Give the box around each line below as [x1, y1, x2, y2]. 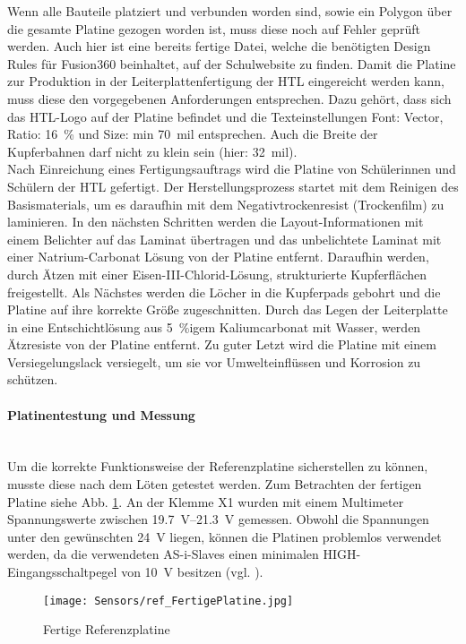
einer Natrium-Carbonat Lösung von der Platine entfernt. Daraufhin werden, [7, 247, 429, 266]
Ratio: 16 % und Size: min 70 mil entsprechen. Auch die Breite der [7, 125, 378, 143]
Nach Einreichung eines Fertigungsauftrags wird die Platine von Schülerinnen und [7, 159, 456, 178]
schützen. [7, 370, 58, 389]
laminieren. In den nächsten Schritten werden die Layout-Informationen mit [7, 212, 424, 231]
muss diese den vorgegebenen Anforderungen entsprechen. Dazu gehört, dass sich [7, 89, 452, 107]
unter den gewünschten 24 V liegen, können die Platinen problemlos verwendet [7, 527, 442, 545]
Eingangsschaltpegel [7, 562, 117, 581]
